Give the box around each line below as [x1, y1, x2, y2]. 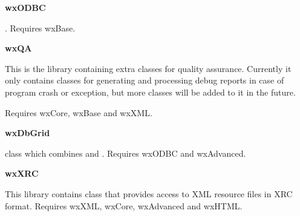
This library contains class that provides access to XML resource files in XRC [5, 187, 293, 200]
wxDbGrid [5, 126, 50, 139]
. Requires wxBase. [5, 21, 76, 34]
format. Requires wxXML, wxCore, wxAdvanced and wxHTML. [5, 199, 243, 212]
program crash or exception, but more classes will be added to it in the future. [5, 85, 296, 98]
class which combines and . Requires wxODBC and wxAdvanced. [5, 146, 246, 159]
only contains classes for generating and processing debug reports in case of [5, 74, 284, 87]
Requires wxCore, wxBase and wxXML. [5, 106, 152, 119]
